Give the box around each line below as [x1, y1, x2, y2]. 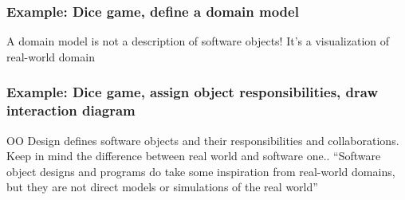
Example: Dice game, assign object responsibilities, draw [6, 82, 379, 102]
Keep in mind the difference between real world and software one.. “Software [6, 147, 381, 164]
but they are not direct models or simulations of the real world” [6, 178, 318, 195]
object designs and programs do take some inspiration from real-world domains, [6, 163, 395, 179]
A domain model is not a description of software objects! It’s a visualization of [6, 33, 390, 49]
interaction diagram [6, 100, 136, 120]
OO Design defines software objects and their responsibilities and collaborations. [6, 131, 399, 148]
